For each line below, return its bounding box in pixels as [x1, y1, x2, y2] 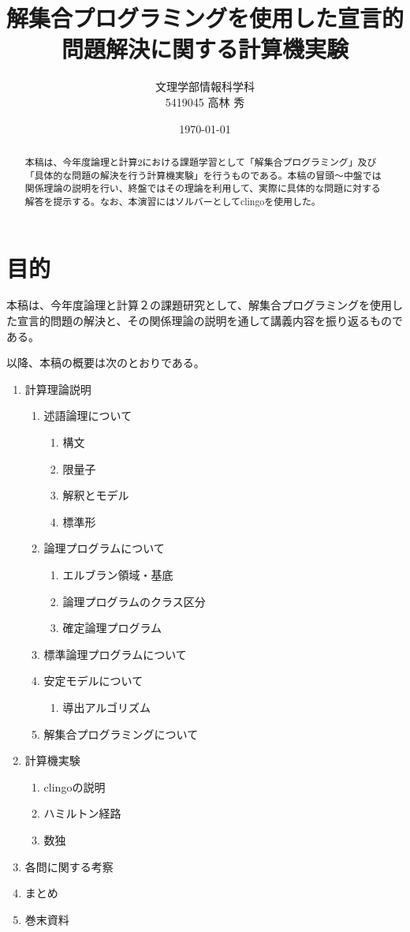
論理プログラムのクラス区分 [62, 593, 206, 609]
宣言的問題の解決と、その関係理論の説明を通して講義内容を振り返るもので [17, 313, 404, 329]
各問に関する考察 [24, 858, 114, 874]
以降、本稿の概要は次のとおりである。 [6, 354, 205, 371]
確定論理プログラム [62, 619, 162, 636]
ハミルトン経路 [43, 805, 121, 822]
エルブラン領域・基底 [62, 566, 173, 582]
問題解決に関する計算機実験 [61, 32, 348, 65]
